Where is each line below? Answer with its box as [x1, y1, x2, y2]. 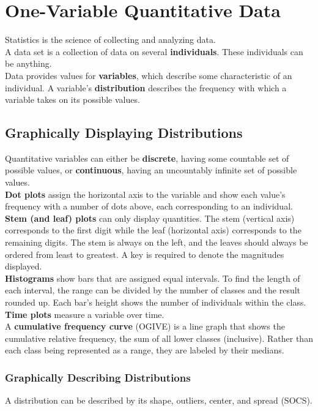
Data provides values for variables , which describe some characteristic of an [5, 69, 292, 81]
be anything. [5, 57, 52, 70]
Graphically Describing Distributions [5, 369, 191, 385]
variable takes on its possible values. [5, 93, 140, 106]
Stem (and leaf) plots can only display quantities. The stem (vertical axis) [5, 211, 295, 224]
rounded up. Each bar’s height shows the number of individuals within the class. [5, 296, 306, 309]
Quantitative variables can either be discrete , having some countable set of [5, 151, 289, 164]
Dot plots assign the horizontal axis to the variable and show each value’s [5, 187, 286, 200]
